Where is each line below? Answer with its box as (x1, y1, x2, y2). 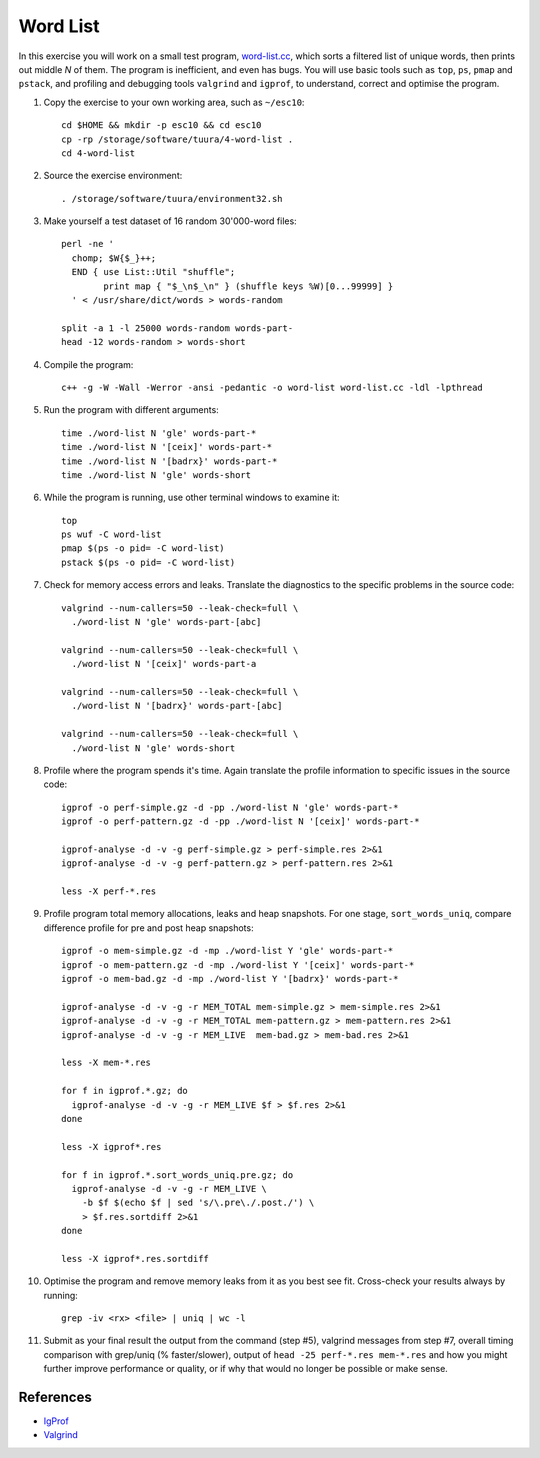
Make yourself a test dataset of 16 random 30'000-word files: (43, 215, 297, 227)
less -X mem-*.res (61, 1057, 152, 1069)
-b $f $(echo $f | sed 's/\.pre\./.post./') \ (81, 1197, 315, 1209)
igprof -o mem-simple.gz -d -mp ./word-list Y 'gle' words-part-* (61, 945, 394, 957)
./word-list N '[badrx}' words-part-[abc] (71, 700, 284, 712)
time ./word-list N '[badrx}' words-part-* (61, 455, 278, 467)
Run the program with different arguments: (43, 404, 219, 416)
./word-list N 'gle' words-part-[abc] (71, 616, 262, 628)
